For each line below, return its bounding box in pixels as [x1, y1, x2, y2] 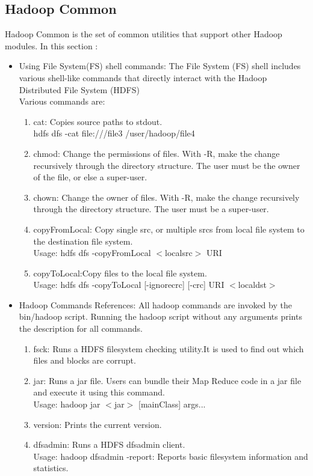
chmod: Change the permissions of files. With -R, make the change [33, 147, 280, 159]
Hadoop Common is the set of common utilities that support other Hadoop [5, 28, 282, 40]
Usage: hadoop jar [33, 398, 101, 410]
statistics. [33, 462, 69, 474]
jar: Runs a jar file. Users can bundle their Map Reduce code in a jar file [33, 374, 302, 386]
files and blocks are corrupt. [33, 354, 136, 367]
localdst [238, 278, 267, 291]
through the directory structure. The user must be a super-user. [33, 203, 269, 215]
